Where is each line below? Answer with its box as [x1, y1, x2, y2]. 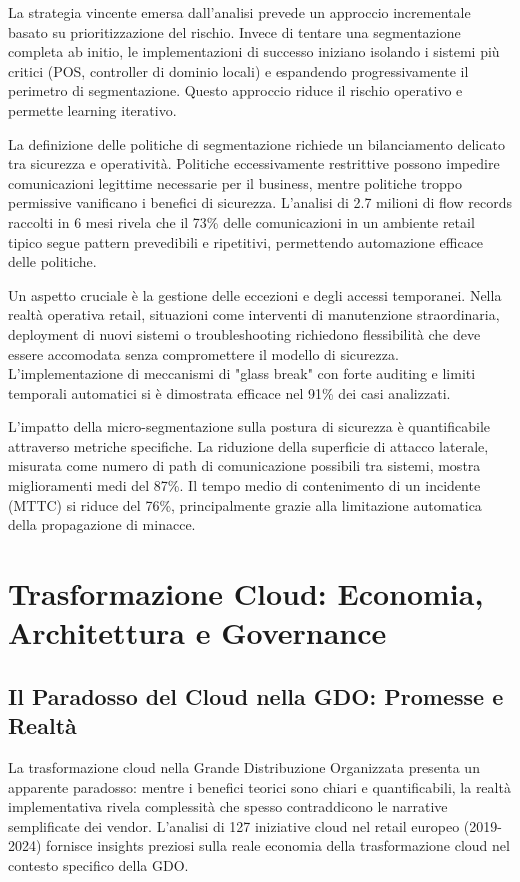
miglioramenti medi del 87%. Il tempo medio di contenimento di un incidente [8, 475, 481, 496]
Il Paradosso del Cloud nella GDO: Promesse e [8, 680, 504, 711]
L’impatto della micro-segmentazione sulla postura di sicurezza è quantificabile [8, 416, 491, 437]
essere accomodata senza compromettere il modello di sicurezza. [8, 343, 399, 364]
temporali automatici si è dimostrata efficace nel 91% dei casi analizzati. [8, 382, 451, 403]
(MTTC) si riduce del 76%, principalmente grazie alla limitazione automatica [8, 494, 482, 515]
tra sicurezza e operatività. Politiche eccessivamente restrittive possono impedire [8, 153, 500, 174]
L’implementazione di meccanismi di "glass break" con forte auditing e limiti [8, 363, 476, 384]
